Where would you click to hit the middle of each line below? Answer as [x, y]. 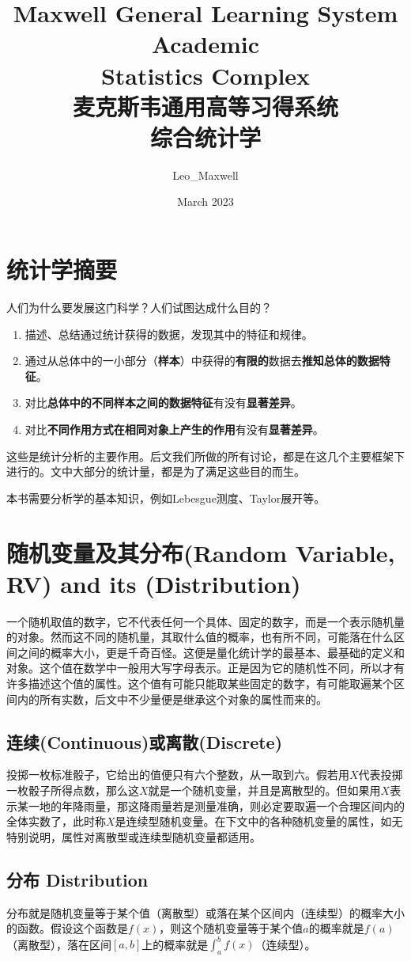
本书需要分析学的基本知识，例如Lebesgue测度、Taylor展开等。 [166, 498]
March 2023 [205, 201]
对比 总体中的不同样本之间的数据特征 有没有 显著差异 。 [163, 403]
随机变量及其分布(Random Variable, [201, 552]
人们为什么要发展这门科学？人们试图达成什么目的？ [139, 307]
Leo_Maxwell [205, 175]
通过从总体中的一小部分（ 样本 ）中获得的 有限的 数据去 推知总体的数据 [202, 361]
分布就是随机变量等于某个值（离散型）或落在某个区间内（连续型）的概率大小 [205, 912]
